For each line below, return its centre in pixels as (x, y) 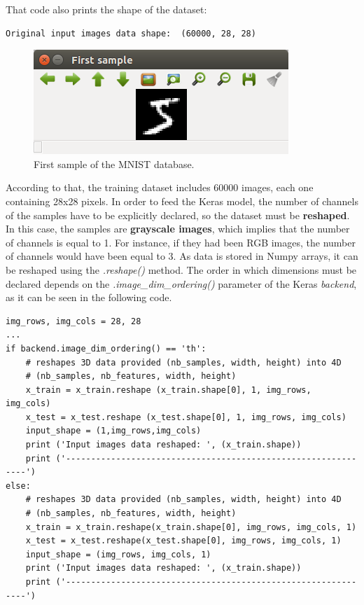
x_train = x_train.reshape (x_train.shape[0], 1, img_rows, (168, 390)
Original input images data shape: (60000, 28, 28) (131, 33)
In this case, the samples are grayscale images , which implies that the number (178, 229)
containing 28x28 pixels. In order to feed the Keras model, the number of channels (182, 201)
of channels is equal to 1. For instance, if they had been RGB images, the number (181, 242)
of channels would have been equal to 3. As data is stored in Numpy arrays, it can (182, 256)
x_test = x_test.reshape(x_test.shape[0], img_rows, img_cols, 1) (183, 541)
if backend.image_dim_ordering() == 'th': (106, 348)
